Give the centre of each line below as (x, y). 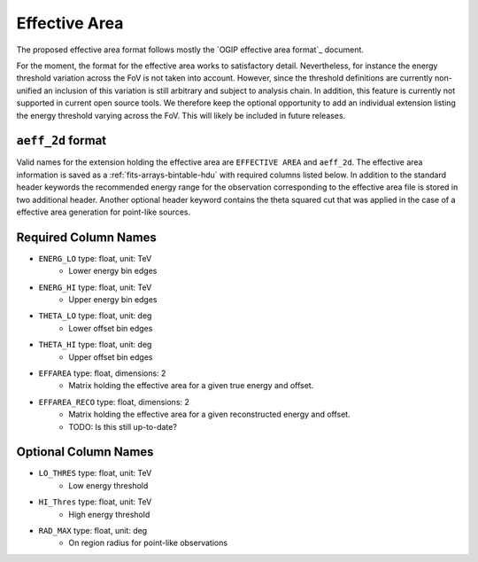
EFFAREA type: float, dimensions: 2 (102, 373)
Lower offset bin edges (111, 328)
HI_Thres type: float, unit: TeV (95, 502)
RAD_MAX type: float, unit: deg (93, 531)
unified (29, 90)
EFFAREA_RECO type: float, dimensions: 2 (114, 402)
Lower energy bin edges (113, 271)
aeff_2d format (62, 140)
